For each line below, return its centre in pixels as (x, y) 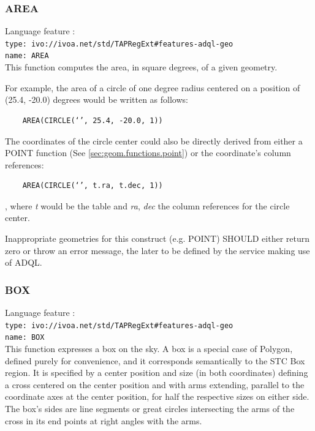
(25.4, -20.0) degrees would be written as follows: (97, 99)
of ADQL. (24, 262)
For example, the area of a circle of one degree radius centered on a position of (153, 87)
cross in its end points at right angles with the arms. (104, 420)
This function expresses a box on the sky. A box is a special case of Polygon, (149, 348)
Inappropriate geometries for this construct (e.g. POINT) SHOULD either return (157, 238)
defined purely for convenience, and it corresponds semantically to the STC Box (155, 360)
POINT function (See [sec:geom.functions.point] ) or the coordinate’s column (148, 153)
